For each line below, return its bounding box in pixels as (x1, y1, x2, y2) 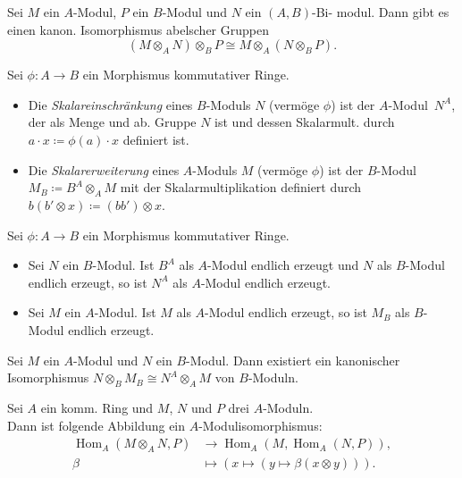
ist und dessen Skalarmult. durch (214, 113, 395, 131)
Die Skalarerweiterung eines (28, 160, 180, 179)
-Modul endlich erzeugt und (207, 256, 359, 274)
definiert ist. (122, 130, 189, 148)
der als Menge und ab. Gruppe (28, 113, 197, 131)
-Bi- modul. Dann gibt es (311, 3, 449, 21)
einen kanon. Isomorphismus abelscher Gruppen (7, 20, 269, 38)
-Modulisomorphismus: (198, 415, 323, 434)
